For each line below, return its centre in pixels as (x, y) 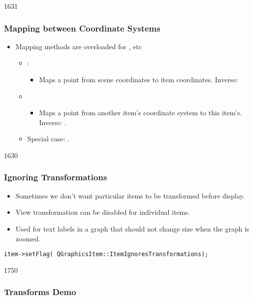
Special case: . (48, 139)
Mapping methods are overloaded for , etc (79, 46)
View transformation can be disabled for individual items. (103, 212)
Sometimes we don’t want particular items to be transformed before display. (130, 195)
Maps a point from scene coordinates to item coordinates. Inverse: (139, 79)
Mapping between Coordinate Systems (82, 28)
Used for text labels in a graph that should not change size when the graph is (132, 228)
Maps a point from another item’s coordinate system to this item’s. (141, 113)
